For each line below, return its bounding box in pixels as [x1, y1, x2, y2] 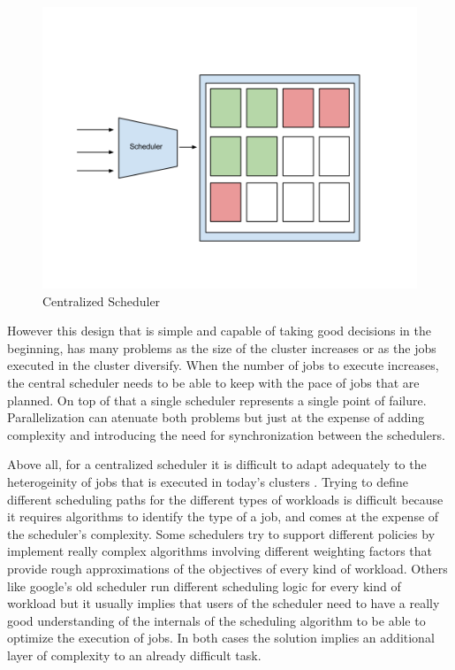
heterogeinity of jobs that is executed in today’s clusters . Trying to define [7, 472, 408, 490]
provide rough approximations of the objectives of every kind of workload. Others [7, 558, 448, 577]
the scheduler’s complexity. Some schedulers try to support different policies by [7, 524, 436, 543]
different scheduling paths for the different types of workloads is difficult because [7, 489, 444, 508]
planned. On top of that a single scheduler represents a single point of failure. [7, 390, 427, 409]
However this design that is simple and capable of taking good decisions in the [7, 321, 431, 340]
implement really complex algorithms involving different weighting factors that [7, 542, 432, 560]
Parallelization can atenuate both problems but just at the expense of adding [7, 408, 425, 427]
